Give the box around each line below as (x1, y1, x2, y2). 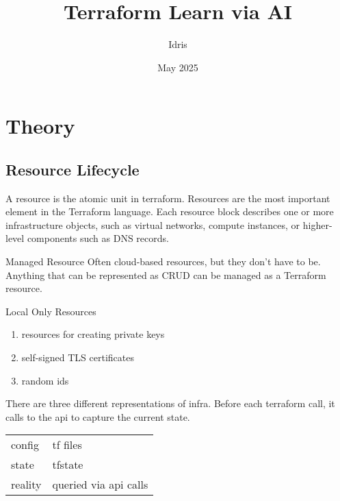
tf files (52, 437, 82, 453)
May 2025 (157, 60, 198, 74)
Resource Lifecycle (5, 158, 140, 180)
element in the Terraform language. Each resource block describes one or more (5, 204, 334, 219)
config (11, 437, 39, 453)
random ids (21, 373, 69, 387)
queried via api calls (52, 476, 148, 493)
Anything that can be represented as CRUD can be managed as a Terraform (5, 267, 326, 282)
